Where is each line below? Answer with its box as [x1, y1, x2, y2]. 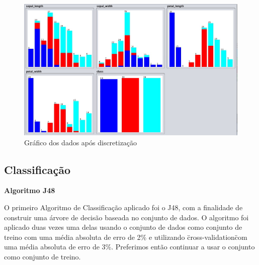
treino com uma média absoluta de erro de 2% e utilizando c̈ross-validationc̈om [4, 231, 247, 242]
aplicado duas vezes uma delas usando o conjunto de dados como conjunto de [4, 222, 242, 232]
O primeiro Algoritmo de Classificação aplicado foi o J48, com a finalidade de [4, 202, 243, 212]
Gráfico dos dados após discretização [24, 137, 137, 147]
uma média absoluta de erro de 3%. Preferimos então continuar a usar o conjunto [4, 241, 255, 252]
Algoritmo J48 [4, 185, 55, 196]
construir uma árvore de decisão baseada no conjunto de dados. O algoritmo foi [4, 212, 249, 222]
